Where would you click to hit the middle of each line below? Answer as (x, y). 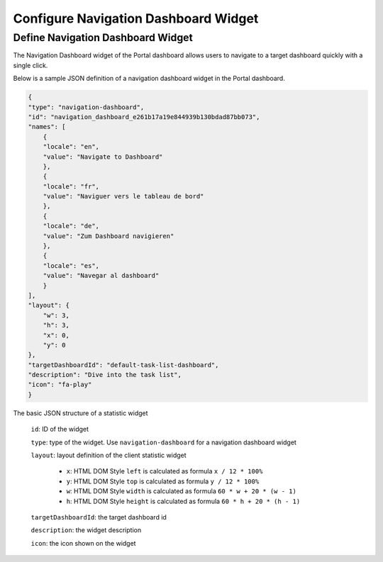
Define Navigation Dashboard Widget (103, 38)
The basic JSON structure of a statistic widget (81, 413)
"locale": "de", (71, 226)
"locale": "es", (71, 265)
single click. (30, 65)
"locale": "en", (71, 147)
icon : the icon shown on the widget (83, 543)
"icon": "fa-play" (60, 385)
